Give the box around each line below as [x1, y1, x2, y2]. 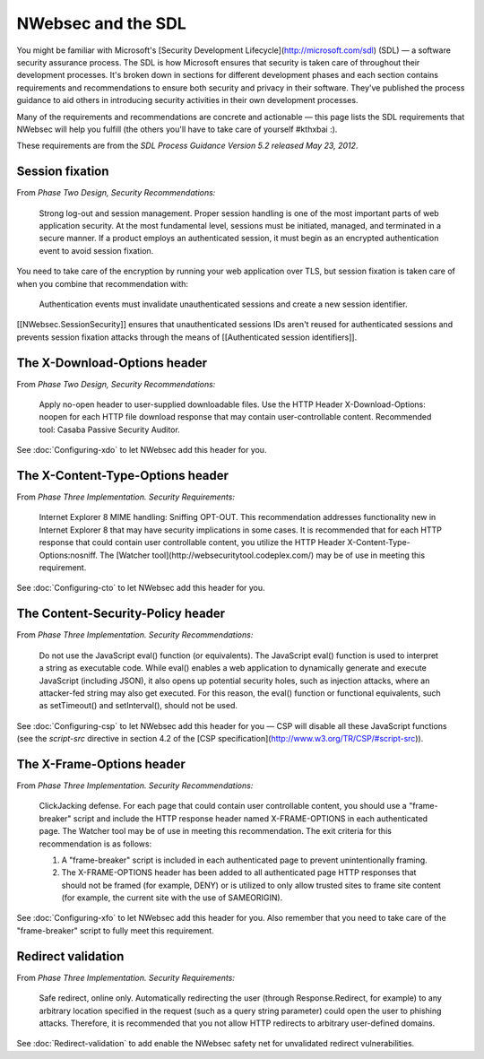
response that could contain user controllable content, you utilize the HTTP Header [39, 537, 346, 548]
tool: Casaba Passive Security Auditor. [39, 424, 181, 435]
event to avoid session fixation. [39, 245, 154, 256]
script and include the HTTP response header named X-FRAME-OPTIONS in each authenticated [73, 812, 428, 824]
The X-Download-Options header [16, 355, 208, 370]
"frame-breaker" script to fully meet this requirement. [16, 924, 214, 936]
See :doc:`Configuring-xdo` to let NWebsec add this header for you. [16, 445, 267, 456]
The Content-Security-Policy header [16, 606, 226, 621]
